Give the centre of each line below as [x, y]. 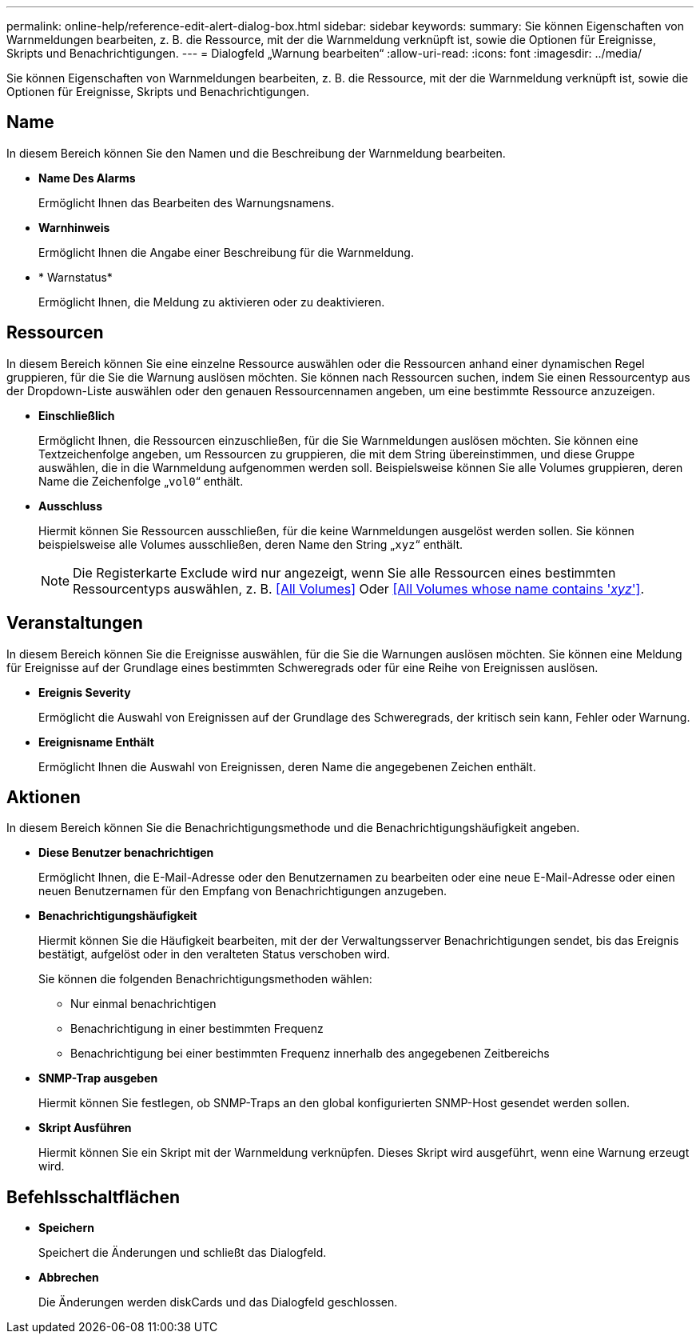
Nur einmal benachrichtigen [143, 1004]
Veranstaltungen [75, 623]
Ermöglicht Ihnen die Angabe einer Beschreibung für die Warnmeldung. [226, 252]
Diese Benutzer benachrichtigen [126, 853]
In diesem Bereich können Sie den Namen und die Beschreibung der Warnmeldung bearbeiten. [256, 153]
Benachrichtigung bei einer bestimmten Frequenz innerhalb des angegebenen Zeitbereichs [310, 1054]
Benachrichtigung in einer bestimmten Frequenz [197, 1029]
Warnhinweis [74, 227]
